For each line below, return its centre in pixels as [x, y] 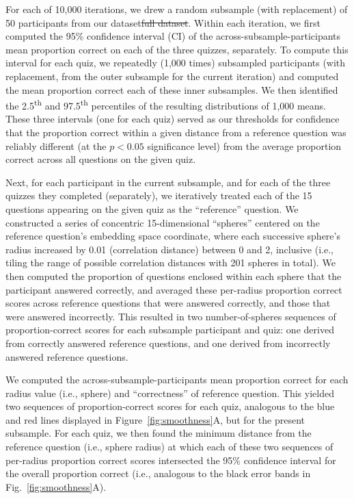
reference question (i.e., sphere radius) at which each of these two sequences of [169, 447]
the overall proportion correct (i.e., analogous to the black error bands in [158, 473]
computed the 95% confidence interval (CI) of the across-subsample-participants [173, 36]
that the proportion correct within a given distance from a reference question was [176, 132]
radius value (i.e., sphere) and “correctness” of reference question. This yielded [170, 393]
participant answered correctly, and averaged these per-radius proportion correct [174, 289]
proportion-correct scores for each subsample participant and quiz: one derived [170, 330]
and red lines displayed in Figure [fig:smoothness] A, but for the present [155, 419]
